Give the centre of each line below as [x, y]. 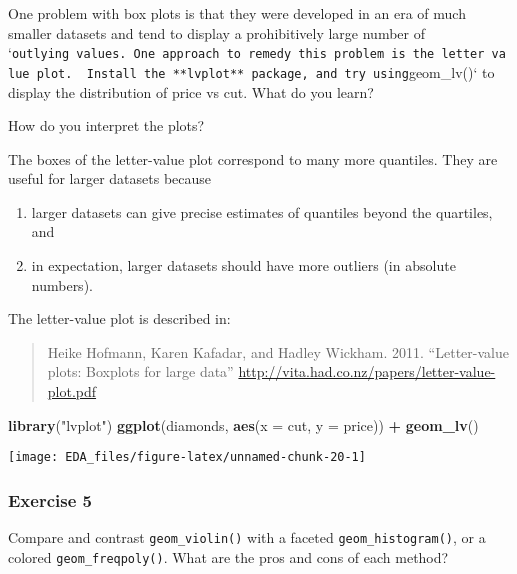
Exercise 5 [50, 499]
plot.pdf [72, 391]
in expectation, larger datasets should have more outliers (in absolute [243, 265]
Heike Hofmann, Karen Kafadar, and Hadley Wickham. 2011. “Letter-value [278, 351]
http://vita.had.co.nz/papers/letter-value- [367, 371]
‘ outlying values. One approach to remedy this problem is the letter [246, 52]
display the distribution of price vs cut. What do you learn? [191, 91]
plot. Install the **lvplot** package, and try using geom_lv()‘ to [265, 71]
